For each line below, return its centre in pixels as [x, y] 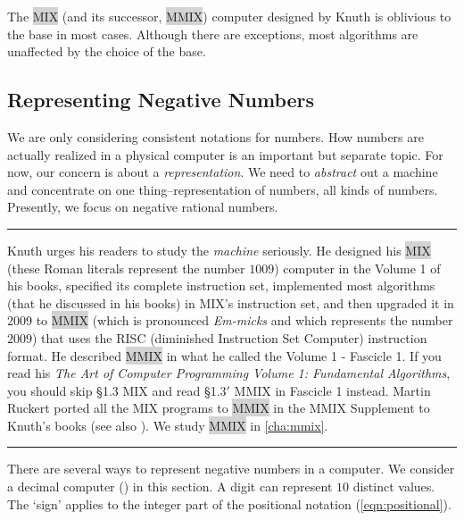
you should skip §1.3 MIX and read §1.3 [117, 390]
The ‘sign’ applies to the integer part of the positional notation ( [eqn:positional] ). [229, 503]
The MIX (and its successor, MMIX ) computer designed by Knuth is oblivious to [229, 16]
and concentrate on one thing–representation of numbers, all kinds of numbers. [223, 189]
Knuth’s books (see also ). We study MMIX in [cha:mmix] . [168, 425]
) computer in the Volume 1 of [357, 268]
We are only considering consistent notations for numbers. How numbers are [215, 136]
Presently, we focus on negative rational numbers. [143, 207]
